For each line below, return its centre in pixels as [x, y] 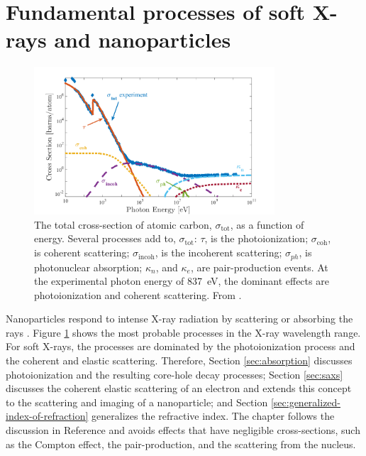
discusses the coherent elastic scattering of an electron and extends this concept [179, 388]
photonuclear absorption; [88, 267]
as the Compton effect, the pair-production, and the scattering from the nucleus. [181, 444]
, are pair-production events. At [259, 267]
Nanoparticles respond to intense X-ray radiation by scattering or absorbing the [179, 319]
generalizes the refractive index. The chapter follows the [213, 416]
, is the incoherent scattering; [218, 253]
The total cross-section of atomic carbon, [123, 224]
